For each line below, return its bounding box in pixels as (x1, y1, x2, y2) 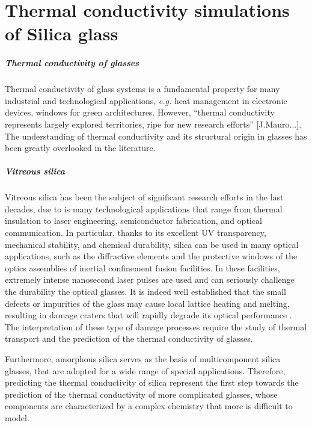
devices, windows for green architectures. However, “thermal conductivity (5, 106, 275, 119)
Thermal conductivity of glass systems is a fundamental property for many (5, 82, 280, 95)
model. (5, 411, 29, 424)
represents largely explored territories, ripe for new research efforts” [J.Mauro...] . (5, 117, 302, 130)
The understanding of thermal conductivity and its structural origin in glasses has (5, 129, 307, 142)
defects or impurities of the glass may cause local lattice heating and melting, (5, 297, 290, 309)
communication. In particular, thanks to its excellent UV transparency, (5, 226, 266, 239)
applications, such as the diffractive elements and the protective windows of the (5, 250, 298, 262)
